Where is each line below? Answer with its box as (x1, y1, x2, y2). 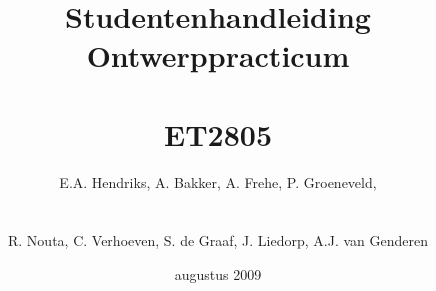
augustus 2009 (174, 264, 262, 285)
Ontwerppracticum (86, 35, 350, 76)
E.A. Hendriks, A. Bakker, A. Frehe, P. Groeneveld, (59, 171, 377, 192)
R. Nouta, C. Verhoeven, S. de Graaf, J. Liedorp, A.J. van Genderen (8, 230, 428, 251)
